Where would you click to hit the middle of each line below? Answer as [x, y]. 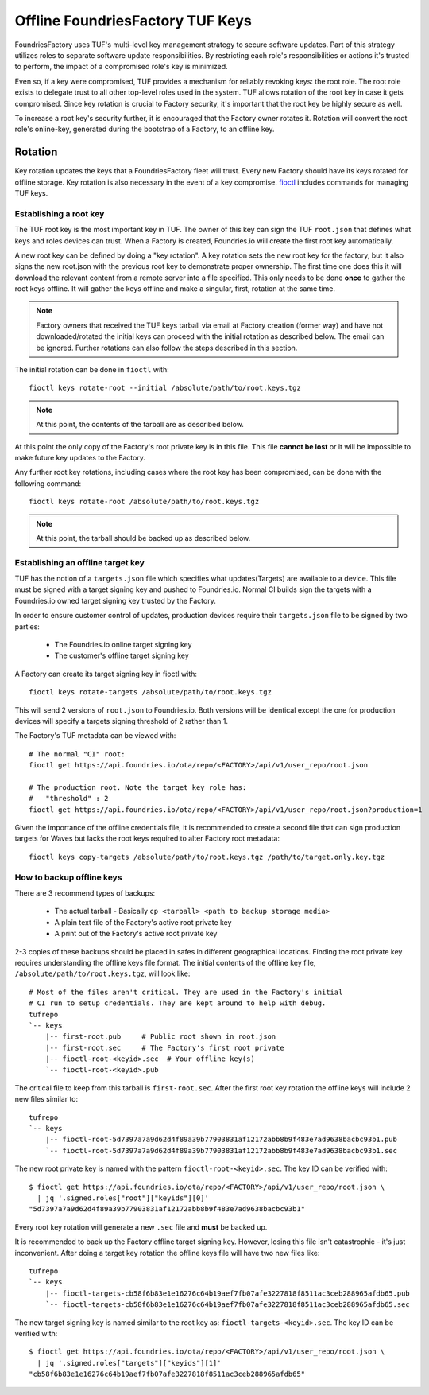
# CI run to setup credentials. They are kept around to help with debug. [178, 1003]
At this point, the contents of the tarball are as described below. [140, 425]
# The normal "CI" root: [77, 754]
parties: [27, 626]
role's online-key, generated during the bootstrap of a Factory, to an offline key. [145, 129]
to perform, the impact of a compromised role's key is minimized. [121, 67]
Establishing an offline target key [79, 562]
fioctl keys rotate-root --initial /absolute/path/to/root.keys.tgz [165, 388]
